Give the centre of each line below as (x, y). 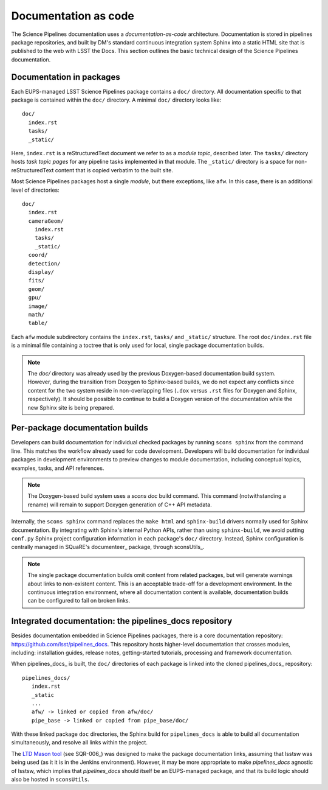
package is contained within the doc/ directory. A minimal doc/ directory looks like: (116, 100)
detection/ (44, 264)
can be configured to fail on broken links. (79, 601)
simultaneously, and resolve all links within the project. (80, 743)
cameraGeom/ (46, 221)
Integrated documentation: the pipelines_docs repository (122, 621)
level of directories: (36, 190)
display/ (41, 272)
